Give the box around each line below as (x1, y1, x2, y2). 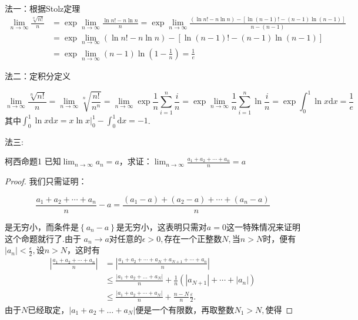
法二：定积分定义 (5, 70, 71, 82)
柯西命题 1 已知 (5, 155, 61, 167)
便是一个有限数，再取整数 (135, 303, 235, 315)
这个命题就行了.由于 (5, 232, 81, 244)
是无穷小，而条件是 (5, 220, 79, 233)
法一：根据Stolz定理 (5, 2, 81, 14)
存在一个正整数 (164, 232, 222, 244)
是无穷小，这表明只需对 (116, 220, 207, 233)
